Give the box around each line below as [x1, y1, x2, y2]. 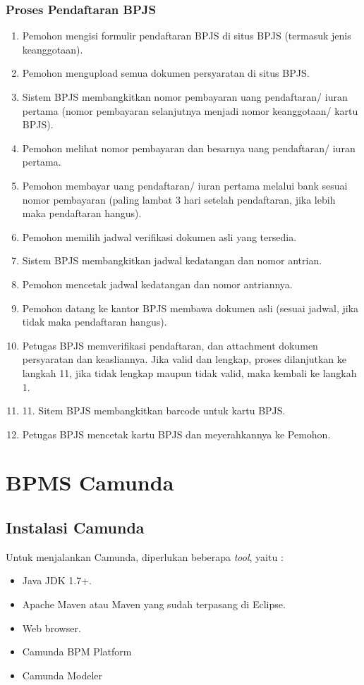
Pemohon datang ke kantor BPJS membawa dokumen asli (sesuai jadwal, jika [22, 300, 359, 315]
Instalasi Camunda [6, 517, 145, 538]
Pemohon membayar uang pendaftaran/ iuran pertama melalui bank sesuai [22, 178, 348, 192]
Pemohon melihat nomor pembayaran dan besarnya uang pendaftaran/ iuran [22, 140, 356, 155]
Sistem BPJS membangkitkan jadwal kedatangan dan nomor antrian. [22, 253, 322, 268]
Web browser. [22, 620, 81, 635]
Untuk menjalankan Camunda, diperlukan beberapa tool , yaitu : [6, 549, 284, 564]
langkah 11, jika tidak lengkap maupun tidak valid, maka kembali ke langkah [22, 365, 357, 380]
